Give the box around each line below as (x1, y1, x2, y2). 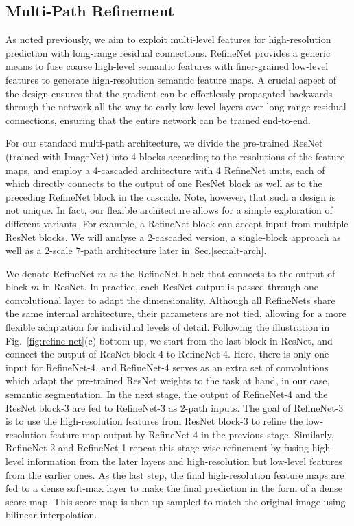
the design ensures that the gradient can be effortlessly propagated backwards (5, 86, 333, 100)
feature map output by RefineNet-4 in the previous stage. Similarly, (49, 427, 334, 441)
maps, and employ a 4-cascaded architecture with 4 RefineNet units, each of (5, 162, 325, 177)
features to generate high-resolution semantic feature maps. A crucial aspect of (5, 72, 336, 86)
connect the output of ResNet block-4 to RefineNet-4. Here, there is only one (5, 347, 329, 361)
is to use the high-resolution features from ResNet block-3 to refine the (5, 414, 303, 428)
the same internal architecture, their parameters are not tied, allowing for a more (5, 306, 346, 321)
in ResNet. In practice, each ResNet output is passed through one (42, 279, 319, 294)
